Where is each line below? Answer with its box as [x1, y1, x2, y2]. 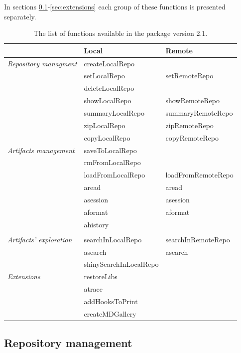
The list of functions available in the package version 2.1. [33, 28, 208, 38]
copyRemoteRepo [165, 132, 219, 143]
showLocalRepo [84, 95, 131, 106]
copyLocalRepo [84, 132, 130, 143]
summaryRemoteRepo [165, 108, 233, 118]
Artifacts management [7, 145, 75, 155]
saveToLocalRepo [84, 145, 137, 155]
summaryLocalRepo [84, 108, 145, 118]
